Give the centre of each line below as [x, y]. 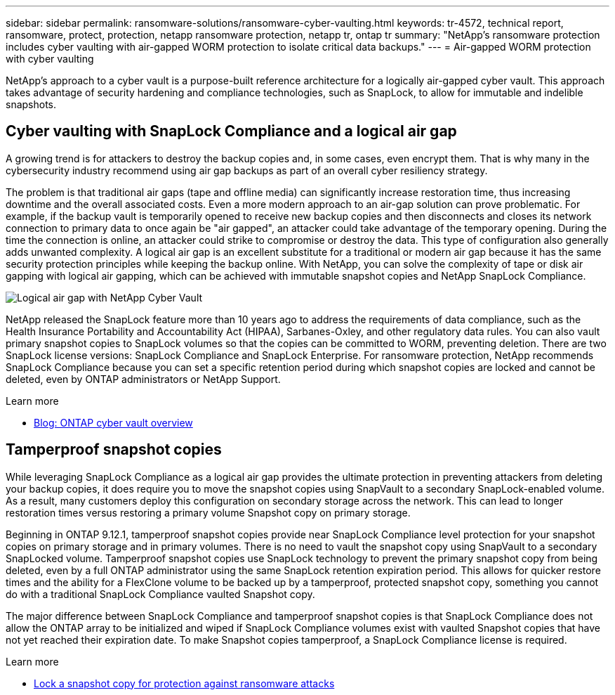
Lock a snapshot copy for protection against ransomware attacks [184, 683]
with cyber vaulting [50, 59]
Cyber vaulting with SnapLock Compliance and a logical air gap [231, 131]
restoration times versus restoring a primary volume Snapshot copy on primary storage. [208, 512]
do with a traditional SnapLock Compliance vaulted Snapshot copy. [160, 594]
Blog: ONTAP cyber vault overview [113, 422]
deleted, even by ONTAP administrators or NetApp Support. [143, 379]
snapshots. [31, 104]
